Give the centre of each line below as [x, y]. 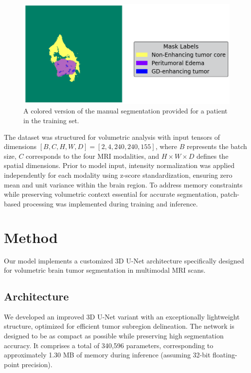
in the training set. [51, 121]
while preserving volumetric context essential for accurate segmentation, [111, 194]
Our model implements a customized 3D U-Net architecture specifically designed [124, 260]
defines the [212, 156]
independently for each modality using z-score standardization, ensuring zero [118, 175]
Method [31, 237]
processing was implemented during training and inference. [110, 203]
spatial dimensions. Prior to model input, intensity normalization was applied [119, 165]
